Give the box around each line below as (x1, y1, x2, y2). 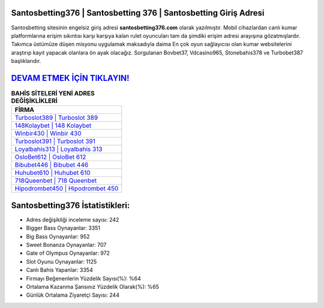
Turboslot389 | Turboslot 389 (14, 114, 98, 122)
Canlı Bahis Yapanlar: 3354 (26, 267, 93, 274)
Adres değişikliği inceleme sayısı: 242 (26, 216, 119, 223)
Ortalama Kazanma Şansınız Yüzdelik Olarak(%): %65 (26, 283, 159, 290)
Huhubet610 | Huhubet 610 (14, 168, 91, 177)
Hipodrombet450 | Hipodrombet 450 (14, 185, 119, 193)
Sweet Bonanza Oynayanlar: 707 (26, 241, 107, 249)
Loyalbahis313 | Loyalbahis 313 (14, 145, 103, 153)
